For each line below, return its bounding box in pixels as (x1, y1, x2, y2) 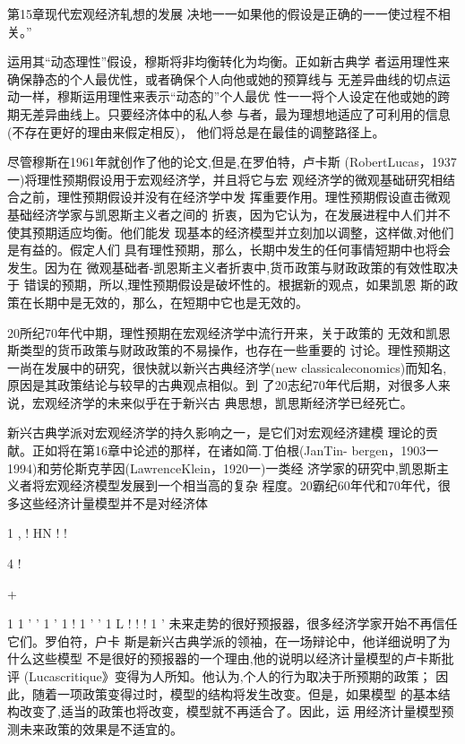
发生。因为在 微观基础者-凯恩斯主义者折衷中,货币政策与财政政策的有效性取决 (7, 257, 459, 276)
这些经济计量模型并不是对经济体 (19, 493, 208, 512)
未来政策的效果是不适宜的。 (19, 719, 183, 738)
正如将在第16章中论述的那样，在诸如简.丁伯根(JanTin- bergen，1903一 (31, 441, 439, 460)
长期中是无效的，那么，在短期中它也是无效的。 (31, 292, 308, 311)
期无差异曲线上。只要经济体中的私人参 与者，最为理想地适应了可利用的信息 (7, 104, 451, 123)
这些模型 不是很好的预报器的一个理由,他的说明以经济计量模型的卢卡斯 (31, 649, 442, 668)
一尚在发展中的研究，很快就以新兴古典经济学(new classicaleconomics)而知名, (7, 358, 447, 376)
